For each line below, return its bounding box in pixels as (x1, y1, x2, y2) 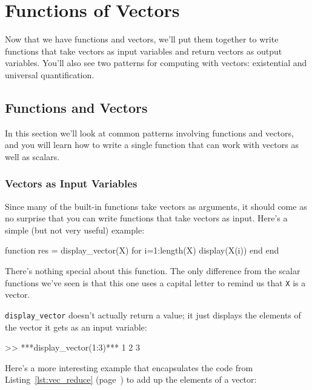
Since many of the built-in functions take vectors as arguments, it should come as (5, 200, 307, 212)
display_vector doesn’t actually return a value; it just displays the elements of (5, 308, 301, 321)
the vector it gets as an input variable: (5, 320, 147, 333)
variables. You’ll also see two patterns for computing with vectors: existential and (5, 56, 307, 69)
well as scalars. (5, 150, 60, 163)
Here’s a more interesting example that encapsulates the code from (5, 361, 253, 374)
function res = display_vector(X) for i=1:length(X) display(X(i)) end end (5, 244, 279, 257)
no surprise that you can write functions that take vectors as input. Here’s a (5, 212, 288, 224)
